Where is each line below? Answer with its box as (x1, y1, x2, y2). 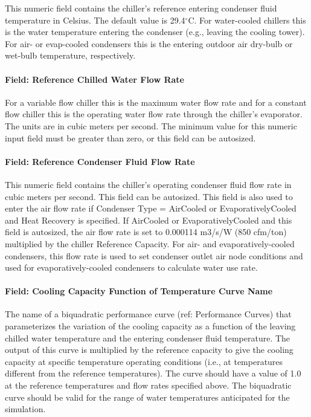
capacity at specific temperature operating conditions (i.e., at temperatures (5, 355, 283, 367)
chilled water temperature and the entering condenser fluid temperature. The (5, 331, 290, 344)
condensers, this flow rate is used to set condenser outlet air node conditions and (5, 249, 303, 262)
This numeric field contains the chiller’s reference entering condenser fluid (5, 2, 277, 14)
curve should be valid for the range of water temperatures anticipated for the (5, 390, 290, 403)
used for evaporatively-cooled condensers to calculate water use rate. (5, 261, 258, 274)
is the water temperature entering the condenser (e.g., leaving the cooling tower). (5, 25, 305, 38)
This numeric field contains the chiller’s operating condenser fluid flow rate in (5, 178, 292, 190)
